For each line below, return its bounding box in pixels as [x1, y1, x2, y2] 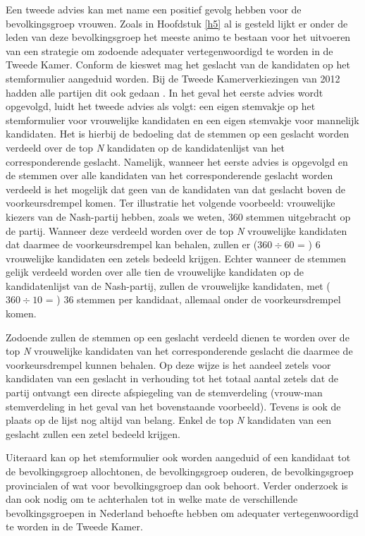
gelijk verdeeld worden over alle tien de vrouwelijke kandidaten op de [6, 264, 304, 279]
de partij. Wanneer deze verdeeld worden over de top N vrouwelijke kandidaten [6, 223, 347, 238]
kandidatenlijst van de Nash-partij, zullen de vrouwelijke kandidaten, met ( [6, 278, 330, 293]
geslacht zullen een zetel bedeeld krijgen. [6, 426, 180, 441]
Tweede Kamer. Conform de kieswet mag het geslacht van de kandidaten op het [6, 57, 351, 72]
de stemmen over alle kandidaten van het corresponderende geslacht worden [6, 168, 333, 183]
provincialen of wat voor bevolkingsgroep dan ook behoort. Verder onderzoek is [6, 477, 348, 492]
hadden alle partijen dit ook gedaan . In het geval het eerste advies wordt [6, 85, 323, 99]
